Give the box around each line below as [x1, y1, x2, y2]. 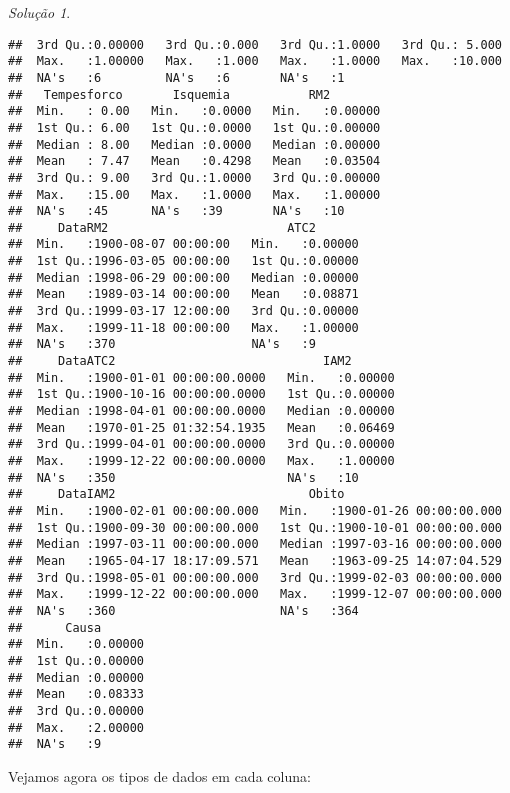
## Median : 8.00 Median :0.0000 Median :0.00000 [8, 137, 381, 152]
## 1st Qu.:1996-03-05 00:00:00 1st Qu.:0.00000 [8, 254, 359, 269]
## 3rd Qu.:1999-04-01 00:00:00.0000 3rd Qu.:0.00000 [8, 437, 395, 452]
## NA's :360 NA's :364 [8, 603, 359, 618]
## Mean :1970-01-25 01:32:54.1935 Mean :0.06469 [8, 420, 395, 435]
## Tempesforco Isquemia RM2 [8, 87, 331, 102]
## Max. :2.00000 [8, 720, 145, 735]
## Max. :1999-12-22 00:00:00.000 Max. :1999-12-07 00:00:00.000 [8, 587, 502, 602]
